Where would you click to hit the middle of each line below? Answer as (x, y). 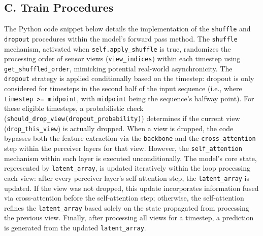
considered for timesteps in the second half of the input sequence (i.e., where (123, 88)
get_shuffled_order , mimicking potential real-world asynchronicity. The (118, 68)
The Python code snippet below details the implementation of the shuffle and (127, 29)
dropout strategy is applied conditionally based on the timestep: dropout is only (129, 78)
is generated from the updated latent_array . (75, 227)
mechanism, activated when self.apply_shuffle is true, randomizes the (118, 48)
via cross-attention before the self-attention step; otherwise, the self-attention (124, 198)
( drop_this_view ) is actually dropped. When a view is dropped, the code (119, 128)
